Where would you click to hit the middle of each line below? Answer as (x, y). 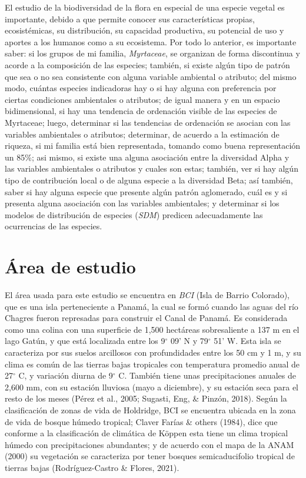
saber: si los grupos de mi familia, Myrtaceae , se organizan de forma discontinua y (152, 53)
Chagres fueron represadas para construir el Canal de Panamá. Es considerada (146, 318)
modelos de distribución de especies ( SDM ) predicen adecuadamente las (134, 214)
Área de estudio (70, 267)
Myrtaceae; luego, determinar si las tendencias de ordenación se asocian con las (148, 122)
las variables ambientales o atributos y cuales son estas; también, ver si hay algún (152, 168)
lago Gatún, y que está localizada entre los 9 (85, 341)
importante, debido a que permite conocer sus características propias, (130, 19)
